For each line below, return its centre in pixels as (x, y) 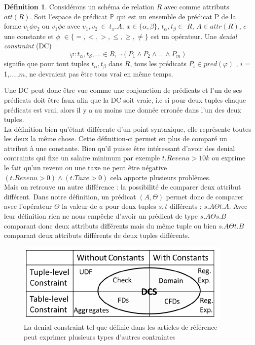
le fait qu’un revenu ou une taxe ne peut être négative (86, 168)
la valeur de (79, 206)
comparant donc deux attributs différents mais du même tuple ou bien (110, 225)
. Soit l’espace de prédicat (69, 16)
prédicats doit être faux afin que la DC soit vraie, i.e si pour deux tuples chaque (125, 99)
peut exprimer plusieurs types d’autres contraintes (100, 337)
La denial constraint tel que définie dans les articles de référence (121, 327)
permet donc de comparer (205, 196)
